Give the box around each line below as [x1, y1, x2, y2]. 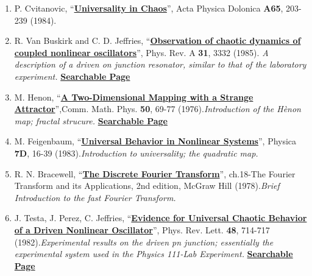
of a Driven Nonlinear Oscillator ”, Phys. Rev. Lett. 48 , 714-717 [14, 223, 270, 236]
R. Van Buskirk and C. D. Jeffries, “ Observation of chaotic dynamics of [14, 34, 301, 47]
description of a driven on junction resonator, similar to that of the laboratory [14, 58, 307, 71]
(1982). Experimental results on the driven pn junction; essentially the [14, 235, 274, 248]
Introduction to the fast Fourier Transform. [14, 191, 176, 203]
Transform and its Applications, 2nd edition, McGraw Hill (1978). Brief [14, 179, 280, 192]
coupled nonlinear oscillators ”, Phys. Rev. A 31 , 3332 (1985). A [14, 46, 269, 58]
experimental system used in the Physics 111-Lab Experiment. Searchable [14, 247, 293, 260]
